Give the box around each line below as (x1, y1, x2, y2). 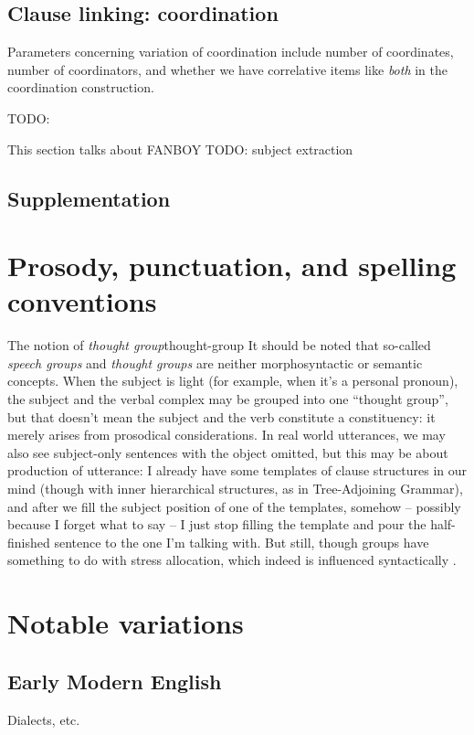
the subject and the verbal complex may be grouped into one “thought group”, (7, 389, 448, 409)
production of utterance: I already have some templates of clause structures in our (7, 461, 468, 480)
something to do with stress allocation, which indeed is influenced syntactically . (7, 550, 457, 570)
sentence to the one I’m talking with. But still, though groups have (54, 532, 429, 551)
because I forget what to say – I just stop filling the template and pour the (7, 515, 427, 534)
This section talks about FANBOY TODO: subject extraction (7, 139, 353, 158)
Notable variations (7, 604, 244, 642)
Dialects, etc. (7, 709, 80, 729)
